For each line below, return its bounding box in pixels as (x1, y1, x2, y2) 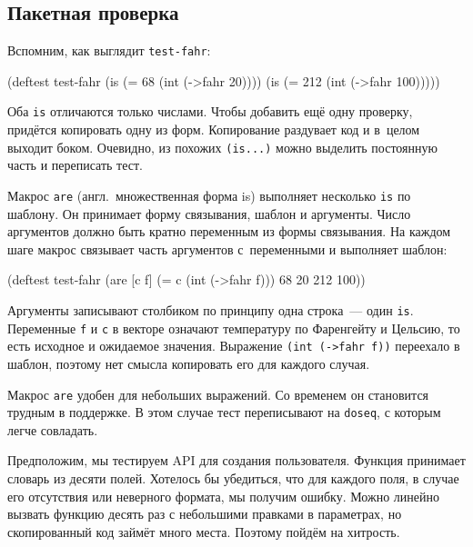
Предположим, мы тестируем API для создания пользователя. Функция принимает (7, 451, 466, 470)
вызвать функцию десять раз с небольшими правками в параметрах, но (7, 504, 402, 523)
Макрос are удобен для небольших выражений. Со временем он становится (7, 384, 429, 403)
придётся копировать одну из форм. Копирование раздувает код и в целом (7, 120, 420, 139)
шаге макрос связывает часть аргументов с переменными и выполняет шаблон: (7, 239, 448, 258)
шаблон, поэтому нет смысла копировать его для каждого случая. (7, 353, 370, 373)
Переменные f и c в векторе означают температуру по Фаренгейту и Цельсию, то (7, 318, 460, 337)
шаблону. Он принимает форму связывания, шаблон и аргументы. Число (7, 204, 411, 223)
